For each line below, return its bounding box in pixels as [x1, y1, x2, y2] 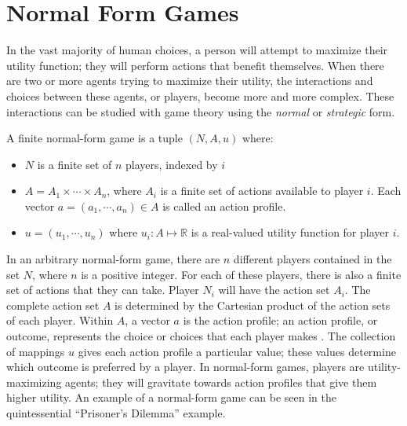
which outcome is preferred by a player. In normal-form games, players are [6, 358, 365, 375]
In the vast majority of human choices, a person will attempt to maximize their [6, 42, 388, 58]
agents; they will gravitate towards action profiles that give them [65, 373, 377, 390]
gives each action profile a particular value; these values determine [78, 343, 396, 359]
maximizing [6, 373, 62, 390]
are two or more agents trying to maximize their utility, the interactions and [6, 72, 373, 89]
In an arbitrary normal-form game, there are [6, 251, 220, 267]
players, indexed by [125, 156, 218, 172]
